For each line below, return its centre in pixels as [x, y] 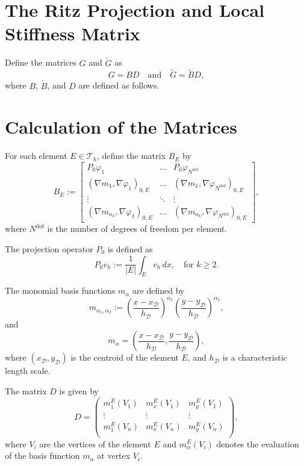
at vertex [114, 455]
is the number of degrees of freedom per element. [137, 228]
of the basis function [42, 455]
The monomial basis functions [60, 290]
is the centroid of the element [125, 357]
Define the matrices [41, 62]
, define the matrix [132, 156]
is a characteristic [255, 357]
